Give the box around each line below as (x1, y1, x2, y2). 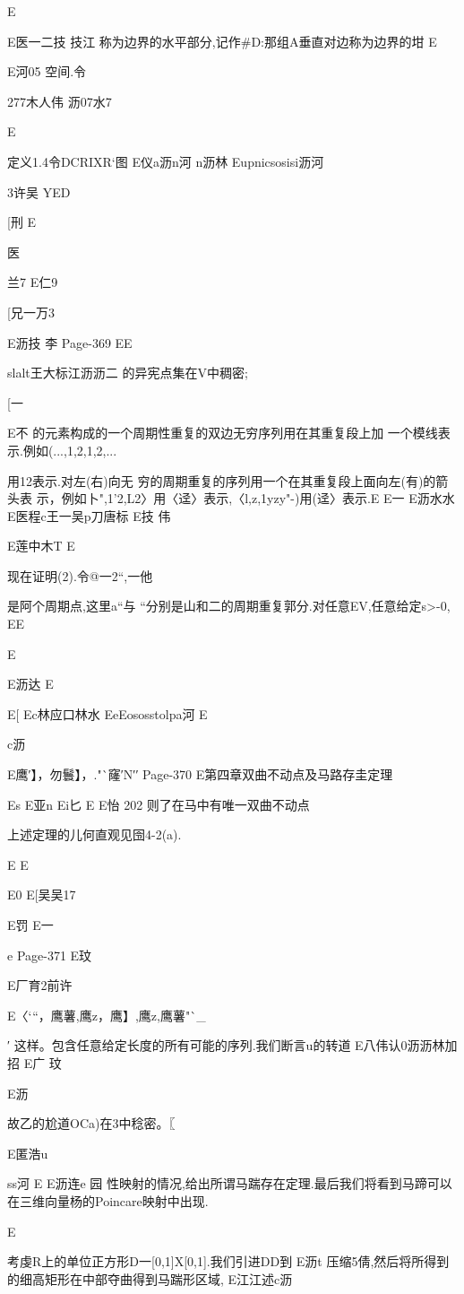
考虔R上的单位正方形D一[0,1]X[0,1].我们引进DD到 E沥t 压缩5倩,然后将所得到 (7, 1252, 450, 1271)
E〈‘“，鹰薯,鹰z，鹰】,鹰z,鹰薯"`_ (7, 1005, 206, 1024)
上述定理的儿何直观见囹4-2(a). (7, 825, 182, 844)
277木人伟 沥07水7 (7, 91, 112, 110)
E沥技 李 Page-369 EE (7, 333, 133, 352)
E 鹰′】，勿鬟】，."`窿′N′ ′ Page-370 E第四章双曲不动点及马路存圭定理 (7, 765, 393, 784)
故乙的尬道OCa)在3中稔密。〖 (7, 1114, 176, 1133)
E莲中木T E (7, 536, 75, 555)
